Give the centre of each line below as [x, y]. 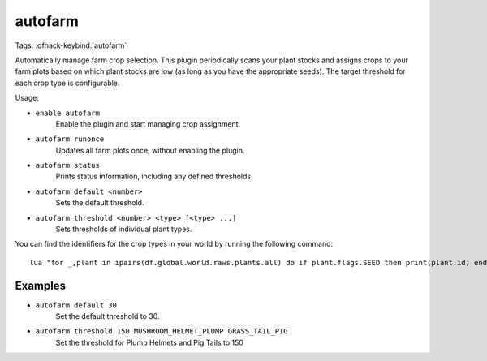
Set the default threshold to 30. [108, 316]
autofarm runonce [70, 139]
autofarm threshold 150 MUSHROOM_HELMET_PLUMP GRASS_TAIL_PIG [162, 331]
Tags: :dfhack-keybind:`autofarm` [71, 45]
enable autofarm [68, 113]
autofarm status [68, 165]
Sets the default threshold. [100, 203]
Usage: [27, 98]
